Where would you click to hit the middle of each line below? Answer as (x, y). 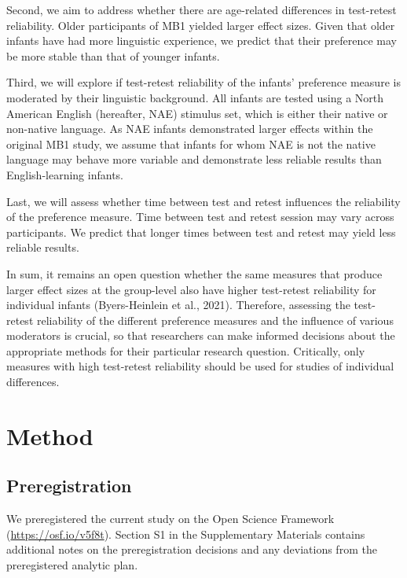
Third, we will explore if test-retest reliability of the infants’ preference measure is (203, 82)
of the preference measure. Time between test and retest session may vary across (200, 217)
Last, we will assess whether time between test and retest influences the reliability (203, 201)
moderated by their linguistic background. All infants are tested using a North (195, 97)
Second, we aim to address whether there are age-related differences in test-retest (202, 9)
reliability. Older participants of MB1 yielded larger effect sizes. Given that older (201, 25)
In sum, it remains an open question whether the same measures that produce (194, 273)
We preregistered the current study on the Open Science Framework (170, 519)
